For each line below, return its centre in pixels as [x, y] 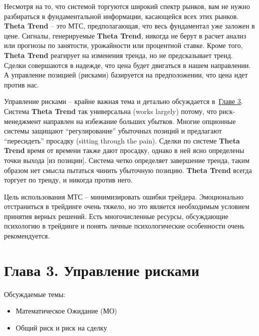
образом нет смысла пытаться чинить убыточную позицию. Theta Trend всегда [128, 170]
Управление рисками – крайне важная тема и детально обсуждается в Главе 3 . [124, 101]
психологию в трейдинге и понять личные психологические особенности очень [124, 226]
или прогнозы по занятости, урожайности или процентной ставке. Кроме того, [124, 45]
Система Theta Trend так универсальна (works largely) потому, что [111, 111]
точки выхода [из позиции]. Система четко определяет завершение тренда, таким [127, 160]
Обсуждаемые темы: [35, 294]
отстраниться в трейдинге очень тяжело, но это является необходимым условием [127, 206]
